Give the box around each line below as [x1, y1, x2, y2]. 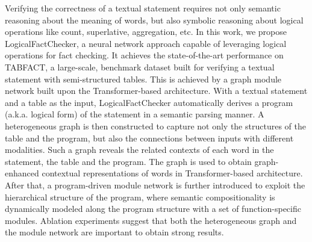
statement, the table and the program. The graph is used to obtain [5, 155, 252, 167]
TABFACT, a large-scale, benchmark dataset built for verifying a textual [5, 60, 275, 73]
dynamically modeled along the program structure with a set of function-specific [5, 202, 301, 215]
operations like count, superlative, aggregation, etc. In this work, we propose [5, 25, 287, 38]
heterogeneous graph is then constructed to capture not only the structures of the [5, 119, 306, 132]
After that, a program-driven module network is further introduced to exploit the [5, 178, 305, 191]
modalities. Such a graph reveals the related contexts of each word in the [5, 143, 274, 156]
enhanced [5, 167, 39, 179]
